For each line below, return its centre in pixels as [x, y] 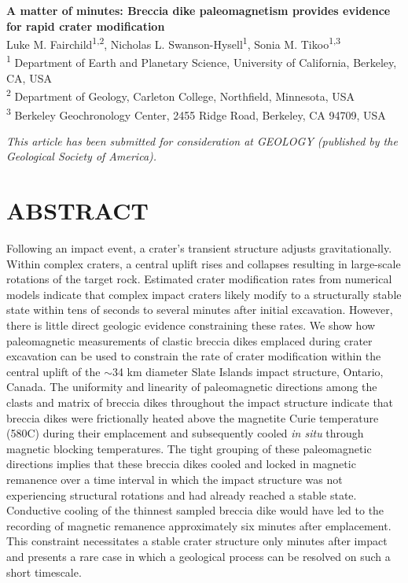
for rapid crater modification [86, 26]
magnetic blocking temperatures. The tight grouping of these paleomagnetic [189, 448]
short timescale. [44, 572]
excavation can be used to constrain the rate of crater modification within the [194, 356]
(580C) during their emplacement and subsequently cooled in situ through [185, 433]
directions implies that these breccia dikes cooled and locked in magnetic [181, 464]
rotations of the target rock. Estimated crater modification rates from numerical [199, 279]
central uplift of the [53, 371]
